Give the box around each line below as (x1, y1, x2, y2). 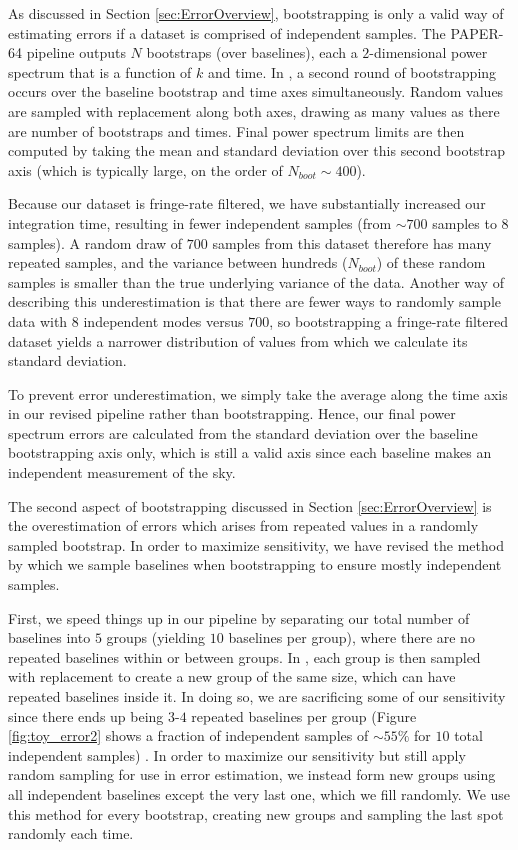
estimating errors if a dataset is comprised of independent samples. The (8, 22, 446, 43)
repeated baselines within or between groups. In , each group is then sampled (8, 646, 481, 667)
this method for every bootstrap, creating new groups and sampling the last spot (8, 803, 504, 824)
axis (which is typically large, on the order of (8, 159, 283, 180)
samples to (432, 212, 497, 233)
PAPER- (450, 22, 504, 43)
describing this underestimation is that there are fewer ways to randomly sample (8, 291, 502, 312)
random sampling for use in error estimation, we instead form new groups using (8, 764, 496, 785)
